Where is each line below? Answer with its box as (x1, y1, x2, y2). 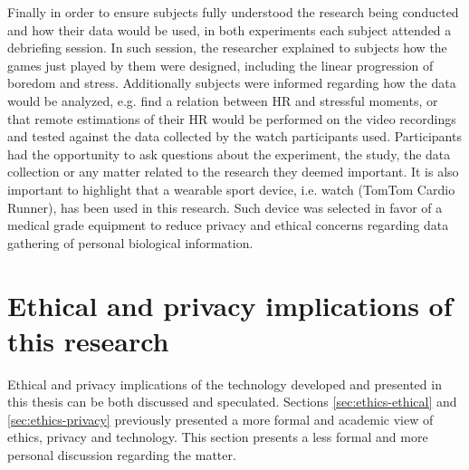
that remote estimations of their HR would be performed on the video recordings (7, 109, 456, 128)
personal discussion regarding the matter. (7, 446, 236, 464)
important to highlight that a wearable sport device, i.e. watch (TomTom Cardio (7, 179, 455, 198)
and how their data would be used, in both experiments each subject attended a (7, 20, 452, 39)
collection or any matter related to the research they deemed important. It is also (7, 162, 459, 181)
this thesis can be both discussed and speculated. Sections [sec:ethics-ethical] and (7, 392, 457, 411)
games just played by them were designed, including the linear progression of (7, 55, 434, 74)
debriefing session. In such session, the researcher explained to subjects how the (7, 38, 447, 57)
